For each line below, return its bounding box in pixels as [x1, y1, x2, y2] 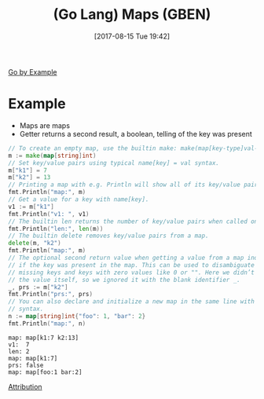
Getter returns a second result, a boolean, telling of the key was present [19, 129, 253, 138]
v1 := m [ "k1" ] [8, 203, 55, 210]
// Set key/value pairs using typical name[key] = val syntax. [8, 159, 220, 167]
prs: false [8, 361, 44, 369]
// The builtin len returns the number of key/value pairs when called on [8, 218, 258, 225]
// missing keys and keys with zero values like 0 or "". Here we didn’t [8, 269, 255, 276]
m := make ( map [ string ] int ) [8, 152, 97, 159]
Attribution [8, 382, 42, 391]
